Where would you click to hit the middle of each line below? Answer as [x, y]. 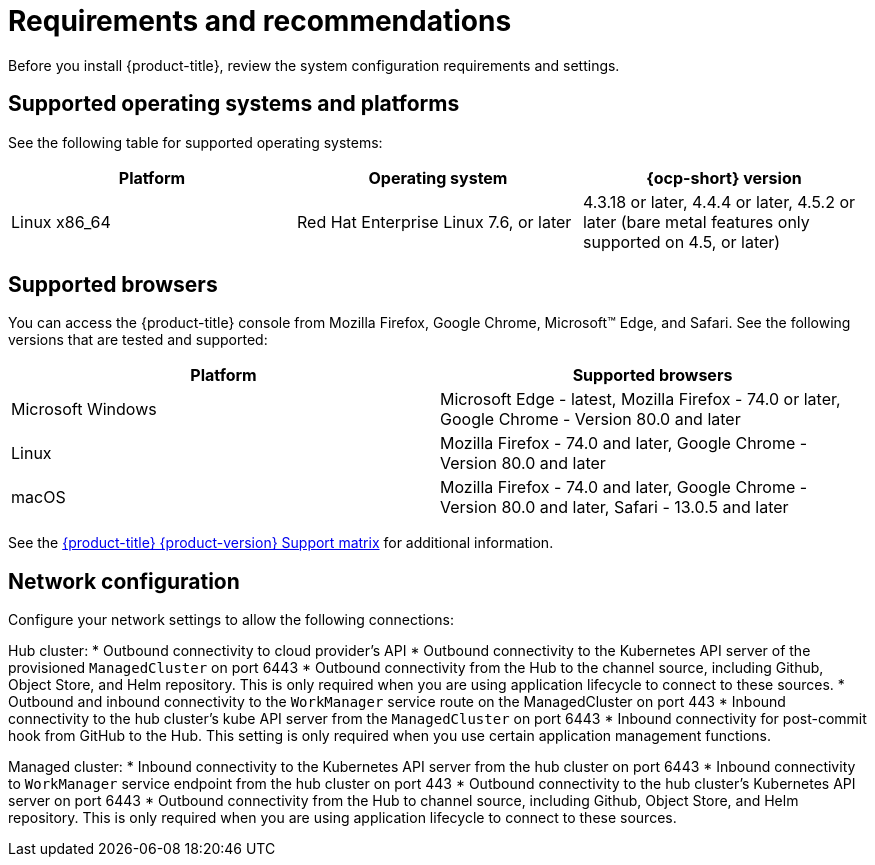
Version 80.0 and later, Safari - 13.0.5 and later [614, 507]
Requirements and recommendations [260, 21]
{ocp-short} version [724, 177]
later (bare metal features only [696, 221]
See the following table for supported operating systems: [195, 142]
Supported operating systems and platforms [234, 104]
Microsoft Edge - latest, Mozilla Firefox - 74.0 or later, [640, 399]
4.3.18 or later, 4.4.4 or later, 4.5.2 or [719, 201]
